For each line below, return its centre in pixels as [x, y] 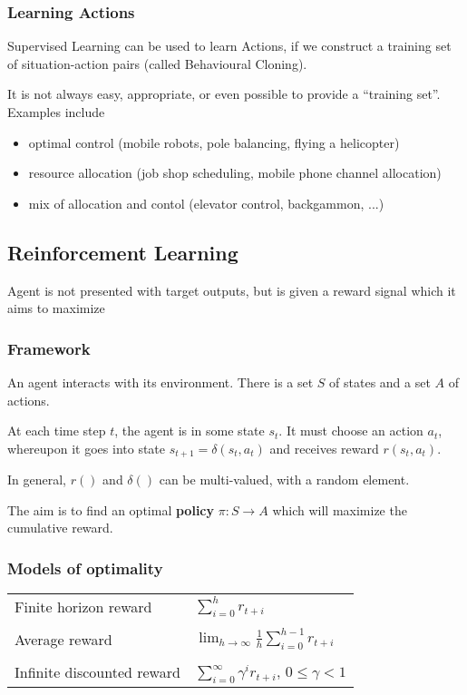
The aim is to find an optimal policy [111, 509]
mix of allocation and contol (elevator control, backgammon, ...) [206, 203]
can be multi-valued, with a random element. [284, 480]
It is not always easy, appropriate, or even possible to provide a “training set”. [224, 94]
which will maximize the [340, 509]
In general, [37, 480]
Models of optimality [85, 568]
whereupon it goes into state [87, 448]
